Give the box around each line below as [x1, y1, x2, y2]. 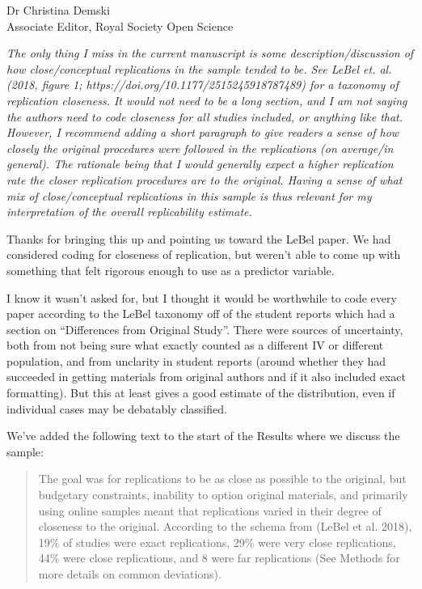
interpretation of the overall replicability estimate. [6, 203, 252, 220]
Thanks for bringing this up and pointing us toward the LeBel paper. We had [6, 230, 391, 247]
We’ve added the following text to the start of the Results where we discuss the [6, 427, 400, 444]
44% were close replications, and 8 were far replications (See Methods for [38, 549, 400, 566]
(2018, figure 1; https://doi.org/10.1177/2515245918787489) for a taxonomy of [6, 76, 399, 93]
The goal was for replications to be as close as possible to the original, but [38, 470, 407, 487]
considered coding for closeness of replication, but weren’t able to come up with [6, 246, 401, 263]
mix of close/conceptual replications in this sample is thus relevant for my [6, 187, 372, 204]
